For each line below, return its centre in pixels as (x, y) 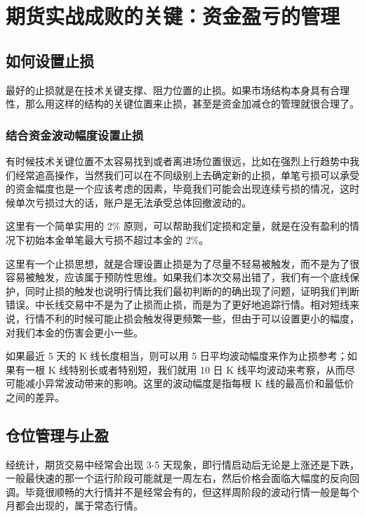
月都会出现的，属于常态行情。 (74, 505)
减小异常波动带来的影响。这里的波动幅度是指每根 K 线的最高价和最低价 (190, 383)
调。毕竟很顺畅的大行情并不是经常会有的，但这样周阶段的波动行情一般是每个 (182, 491)
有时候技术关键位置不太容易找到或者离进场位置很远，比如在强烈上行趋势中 (178, 161)
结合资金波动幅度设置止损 (75, 135)
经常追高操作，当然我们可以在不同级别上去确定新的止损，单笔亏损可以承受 (187, 175)
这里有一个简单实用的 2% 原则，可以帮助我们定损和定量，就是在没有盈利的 (178, 226)
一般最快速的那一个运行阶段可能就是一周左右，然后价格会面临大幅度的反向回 (182, 478)
